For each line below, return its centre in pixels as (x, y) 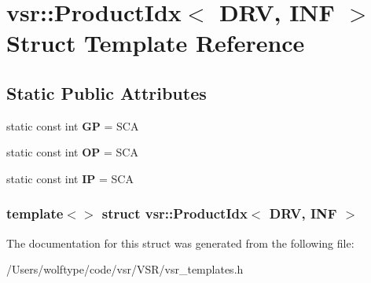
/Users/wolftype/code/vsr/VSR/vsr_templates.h (125, 269)
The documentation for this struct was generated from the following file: (180, 243)
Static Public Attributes (107, 92)
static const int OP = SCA (72, 152)
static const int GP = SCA (73, 125)
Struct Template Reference (156, 43)
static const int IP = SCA (70, 178)
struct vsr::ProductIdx (174, 213)
